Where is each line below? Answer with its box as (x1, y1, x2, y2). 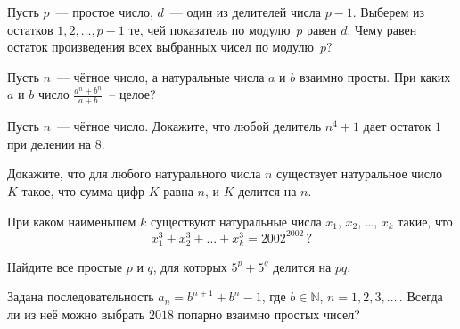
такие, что (398, 211, 453, 230)
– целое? (109, 85, 156, 103)
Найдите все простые (7, 257, 123, 276)
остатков (7, 20, 53, 38)
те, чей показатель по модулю (128, 20, 291, 38)
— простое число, (55, 3, 153, 21)
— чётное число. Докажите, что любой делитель (56, 117, 322, 136)
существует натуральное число (276, 164, 443, 183)
